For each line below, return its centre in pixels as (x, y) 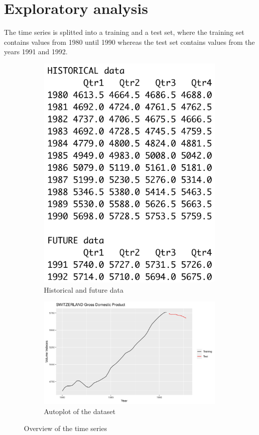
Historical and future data (84, 289)
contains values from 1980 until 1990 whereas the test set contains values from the (129, 42)
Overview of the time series (65, 428)
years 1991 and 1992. (36, 52)
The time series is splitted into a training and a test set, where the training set (124, 32)
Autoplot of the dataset (80, 411)
